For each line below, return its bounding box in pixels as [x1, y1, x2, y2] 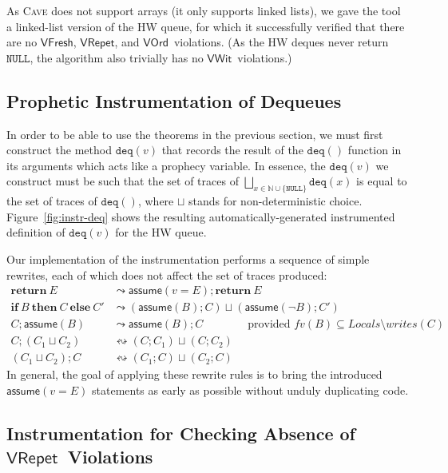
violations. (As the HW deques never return [173, 34, 389, 50]
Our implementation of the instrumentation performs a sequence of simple [6, 250, 370, 267]
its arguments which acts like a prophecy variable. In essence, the [6, 157, 326, 173]
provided [248, 319, 291, 331]
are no [6, 34, 38, 50]
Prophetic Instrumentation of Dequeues [6, 88, 342, 113]
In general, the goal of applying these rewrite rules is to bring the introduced [6, 366, 383, 383]
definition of [6, 224, 65, 240]
